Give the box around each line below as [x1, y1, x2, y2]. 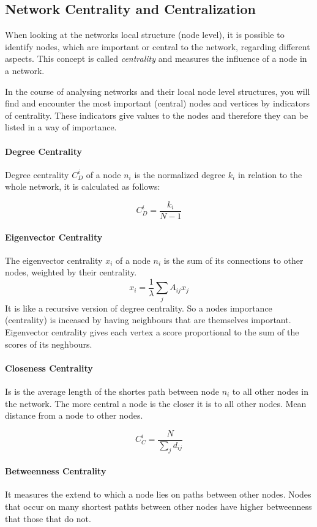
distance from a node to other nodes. [5, 409, 143, 422]
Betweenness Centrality [5, 465, 106, 477]
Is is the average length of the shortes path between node [5, 384, 219, 397]
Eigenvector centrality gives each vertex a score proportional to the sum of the [5, 325, 299, 338]
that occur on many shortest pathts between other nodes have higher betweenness [5, 499, 312, 512]
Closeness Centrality [5, 361, 93, 374]
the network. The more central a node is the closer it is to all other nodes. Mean [5, 397, 307, 409]
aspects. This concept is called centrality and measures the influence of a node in [5, 52, 307, 65]
